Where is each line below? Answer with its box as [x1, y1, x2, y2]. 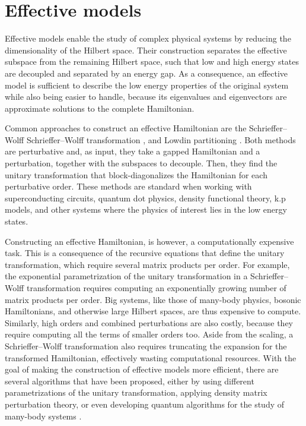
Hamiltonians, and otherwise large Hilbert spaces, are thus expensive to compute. [5, 305, 301, 317]
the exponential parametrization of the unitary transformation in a [5, 270, 248, 282]
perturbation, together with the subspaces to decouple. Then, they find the [5, 157, 278, 169]
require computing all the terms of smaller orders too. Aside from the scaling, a [5, 328, 294, 340]
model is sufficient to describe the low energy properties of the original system [5, 78, 289, 91]
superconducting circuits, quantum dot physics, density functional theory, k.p [5, 191, 286, 204]
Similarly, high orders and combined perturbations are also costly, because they [5, 316, 293, 329]
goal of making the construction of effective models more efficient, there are [5, 363, 279, 375]
